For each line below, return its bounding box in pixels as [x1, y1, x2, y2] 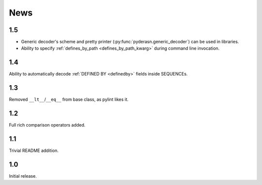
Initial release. [9, 173, 37, 179]
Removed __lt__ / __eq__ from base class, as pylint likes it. [9, 96, 129, 102]
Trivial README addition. [9, 148, 59, 153]
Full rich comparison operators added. [9, 122, 86, 128]
